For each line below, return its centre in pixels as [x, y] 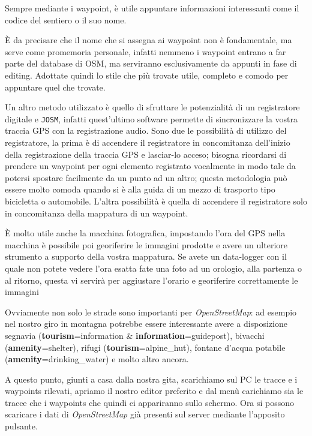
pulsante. [21, 426]
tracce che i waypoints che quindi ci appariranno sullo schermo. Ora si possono [150, 402]
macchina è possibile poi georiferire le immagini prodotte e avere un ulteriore [146, 244]
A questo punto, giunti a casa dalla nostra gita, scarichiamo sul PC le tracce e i [151, 379]
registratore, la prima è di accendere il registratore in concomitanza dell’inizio [148, 142]
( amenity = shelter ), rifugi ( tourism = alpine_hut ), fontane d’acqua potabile [145, 347]
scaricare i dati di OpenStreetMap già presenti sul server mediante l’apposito [145, 414]
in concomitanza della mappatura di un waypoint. [97, 213]
